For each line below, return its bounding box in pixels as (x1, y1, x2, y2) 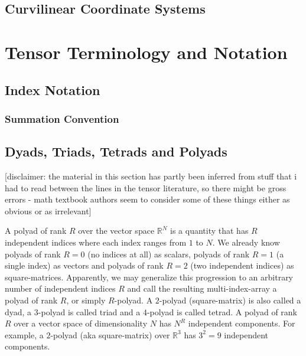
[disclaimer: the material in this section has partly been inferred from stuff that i (5, 169, 297, 182)
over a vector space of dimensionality (14, 317, 148, 329)
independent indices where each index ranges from (5, 236, 187, 248)
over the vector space (78, 224, 155, 237)
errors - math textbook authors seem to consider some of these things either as (5, 193, 290, 205)
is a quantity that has (170, 224, 249, 237)
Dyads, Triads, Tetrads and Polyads (5, 142, 227, 161)
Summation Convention (5, 111, 119, 126)
